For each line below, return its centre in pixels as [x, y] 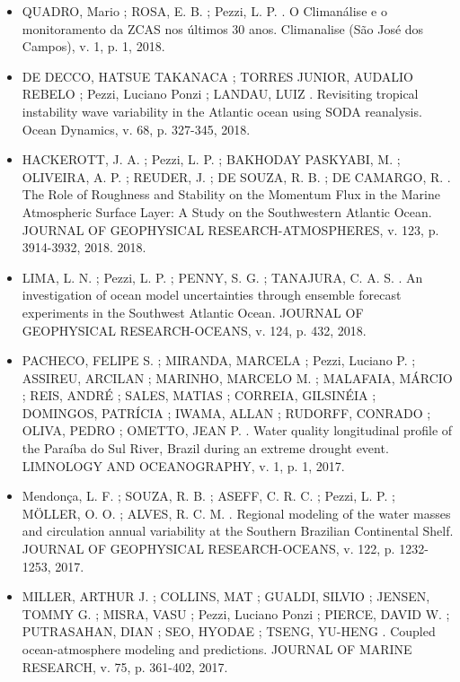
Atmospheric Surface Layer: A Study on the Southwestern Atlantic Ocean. [227, 211]
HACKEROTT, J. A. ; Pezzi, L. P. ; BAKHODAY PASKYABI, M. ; [211, 159]
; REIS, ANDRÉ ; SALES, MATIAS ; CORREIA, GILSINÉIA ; [199, 395]
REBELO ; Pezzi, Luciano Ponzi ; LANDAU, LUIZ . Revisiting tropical [220, 94]
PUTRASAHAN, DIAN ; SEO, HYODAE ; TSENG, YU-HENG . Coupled [229, 631]
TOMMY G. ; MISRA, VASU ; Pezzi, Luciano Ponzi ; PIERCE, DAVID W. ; [236, 613]
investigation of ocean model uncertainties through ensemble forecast [212, 295]
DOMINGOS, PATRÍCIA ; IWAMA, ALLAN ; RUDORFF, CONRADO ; [226, 412]
